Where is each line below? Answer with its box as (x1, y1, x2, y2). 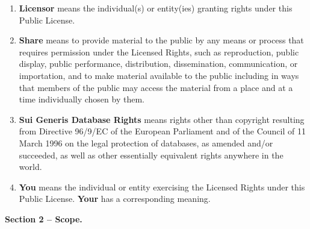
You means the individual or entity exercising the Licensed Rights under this (19, 180, 305, 193)
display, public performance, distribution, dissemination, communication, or (19, 57, 298, 70)
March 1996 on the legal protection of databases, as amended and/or (19, 136, 273, 149)
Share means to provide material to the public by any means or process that (19, 34, 304, 46)
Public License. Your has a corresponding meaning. (19, 192, 211, 205)
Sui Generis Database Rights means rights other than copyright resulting (19, 113, 305, 125)
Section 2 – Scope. (5, 212, 82, 225)
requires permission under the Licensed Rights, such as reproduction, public (19, 45, 299, 58)
